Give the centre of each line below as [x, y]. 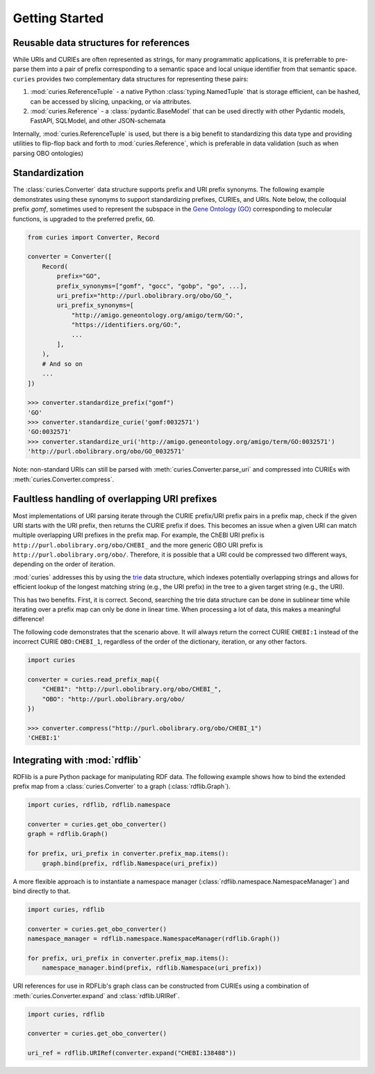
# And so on [62, 364]
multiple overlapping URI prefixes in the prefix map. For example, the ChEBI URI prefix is [139, 535]
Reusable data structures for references [101, 43]
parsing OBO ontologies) [48, 153]
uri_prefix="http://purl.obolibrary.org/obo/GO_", [144, 295]
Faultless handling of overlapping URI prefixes [115, 499]
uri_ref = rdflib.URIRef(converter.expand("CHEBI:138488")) [132, 1053]
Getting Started [58, 18]
